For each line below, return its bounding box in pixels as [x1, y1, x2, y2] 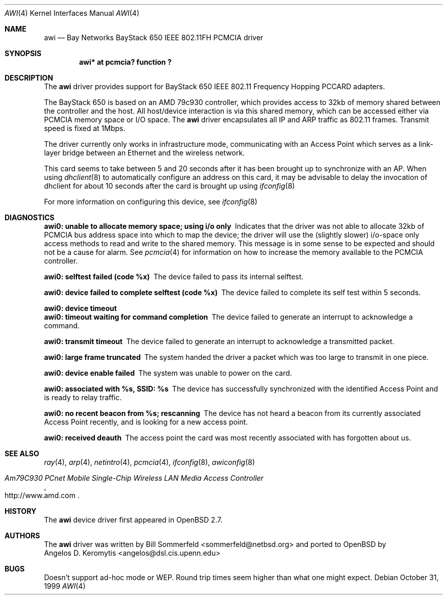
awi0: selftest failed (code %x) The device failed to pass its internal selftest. [44, 272, 304, 281]
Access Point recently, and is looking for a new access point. [44, 418, 248, 426]
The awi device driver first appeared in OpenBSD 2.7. [44, 515, 223, 524]
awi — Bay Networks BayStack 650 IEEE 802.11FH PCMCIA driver [44, 33, 264, 42]
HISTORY [5, 507, 37, 515]
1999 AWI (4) [44, 582, 86, 590]
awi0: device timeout [44, 304, 117, 312]
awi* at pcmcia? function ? [79, 58, 172, 66]
